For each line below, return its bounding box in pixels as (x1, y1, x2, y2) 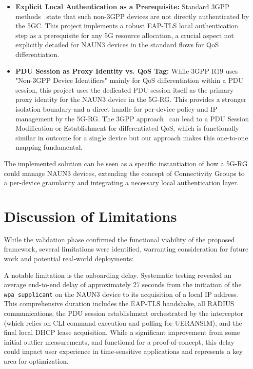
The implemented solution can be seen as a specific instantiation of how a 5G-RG (4, 158, 248, 168)
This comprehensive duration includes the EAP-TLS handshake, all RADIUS (4, 298, 234, 309)
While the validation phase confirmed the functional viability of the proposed (4, 234, 235, 244)
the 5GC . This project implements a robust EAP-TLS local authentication (15, 20, 238, 31)
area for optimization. (4, 356, 69, 366)
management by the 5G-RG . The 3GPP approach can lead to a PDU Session (15, 113, 249, 123)
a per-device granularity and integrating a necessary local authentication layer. (4, 177, 239, 188)
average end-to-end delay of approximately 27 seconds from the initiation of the (4, 279, 242, 290)
